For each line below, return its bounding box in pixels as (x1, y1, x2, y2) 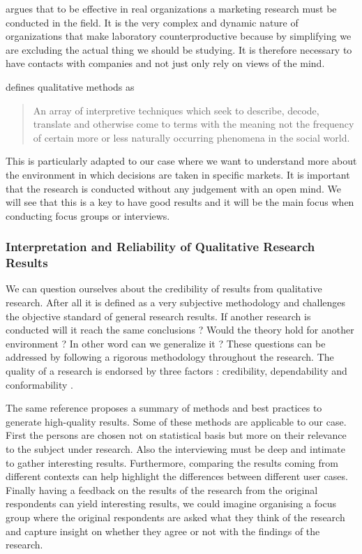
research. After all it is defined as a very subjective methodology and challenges (6, 295, 346, 310)
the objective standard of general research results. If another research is (6, 308, 311, 323)
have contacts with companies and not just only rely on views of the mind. (6, 56, 325, 70)
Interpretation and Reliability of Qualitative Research (6, 238, 315, 255)
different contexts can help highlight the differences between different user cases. (6, 469, 348, 484)
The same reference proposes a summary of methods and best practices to (6, 400, 322, 415)
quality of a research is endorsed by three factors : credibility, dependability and (6, 364, 347, 378)
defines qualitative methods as (6, 79, 135, 93)
